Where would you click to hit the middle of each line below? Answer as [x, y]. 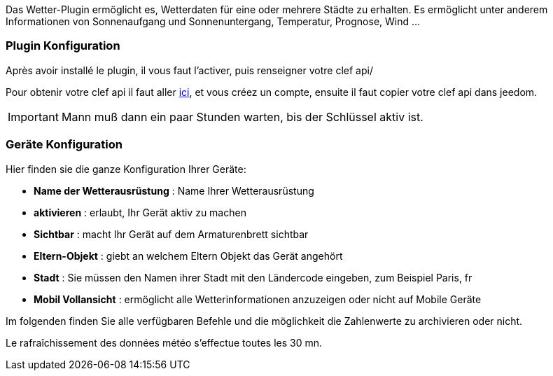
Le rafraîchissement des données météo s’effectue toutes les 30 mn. [164, 342]
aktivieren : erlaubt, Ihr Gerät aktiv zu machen [140, 212]
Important [33, 117]
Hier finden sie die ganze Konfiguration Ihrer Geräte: [126, 169]
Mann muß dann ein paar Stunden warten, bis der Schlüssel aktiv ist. [242, 117]
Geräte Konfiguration [64, 145]
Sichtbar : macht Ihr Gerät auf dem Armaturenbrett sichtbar [171, 234]
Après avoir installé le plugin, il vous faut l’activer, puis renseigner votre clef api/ [189, 70]
